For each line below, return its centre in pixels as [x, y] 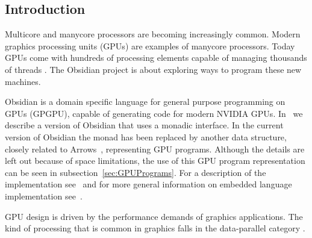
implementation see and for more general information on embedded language [148, 184]
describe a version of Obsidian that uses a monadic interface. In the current [144, 125]
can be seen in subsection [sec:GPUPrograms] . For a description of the [136, 172]
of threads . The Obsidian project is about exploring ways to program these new [153, 69]
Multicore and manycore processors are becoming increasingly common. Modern [153, 34]
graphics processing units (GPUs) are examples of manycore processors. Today [150, 45]
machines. [23, 81]
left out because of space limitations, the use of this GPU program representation [155, 161]
